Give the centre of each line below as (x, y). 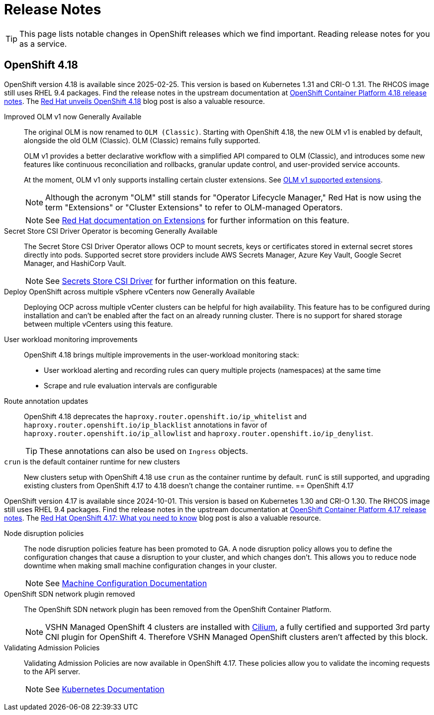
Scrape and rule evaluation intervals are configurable (130, 385)
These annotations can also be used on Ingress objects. (144, 451)
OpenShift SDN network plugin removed (70, 594)
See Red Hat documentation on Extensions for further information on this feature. (197, 220)
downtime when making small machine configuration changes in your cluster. (150, 565)
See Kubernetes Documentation (105, 689)
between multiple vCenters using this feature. (98, 324)
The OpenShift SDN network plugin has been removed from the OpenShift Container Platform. (178, 609)
